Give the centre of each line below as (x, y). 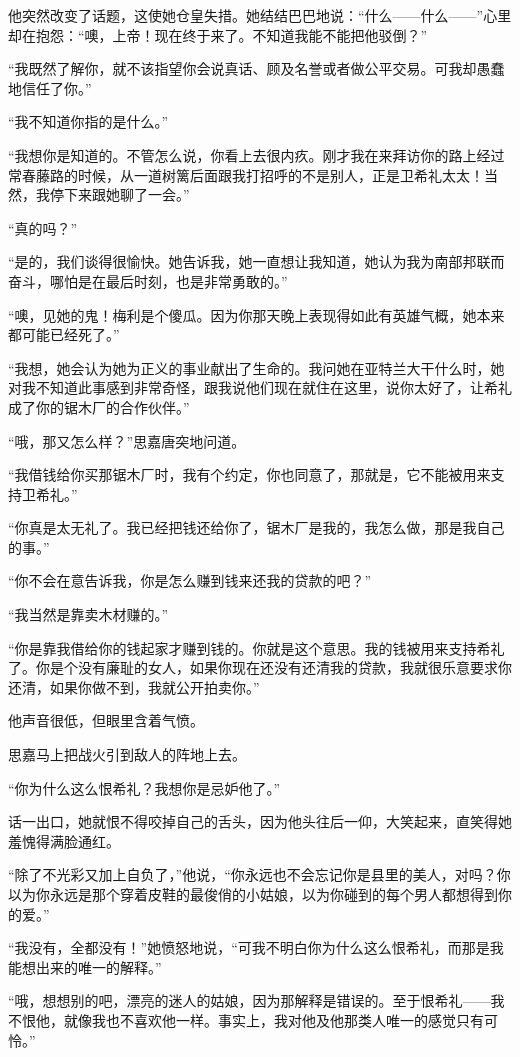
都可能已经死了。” (64, 334)
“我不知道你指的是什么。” (88, 121)
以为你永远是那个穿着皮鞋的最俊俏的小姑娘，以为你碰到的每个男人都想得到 (253, 894)
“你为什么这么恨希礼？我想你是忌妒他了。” (144, 787)
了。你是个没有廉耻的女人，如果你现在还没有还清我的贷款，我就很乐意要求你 (260, 667)
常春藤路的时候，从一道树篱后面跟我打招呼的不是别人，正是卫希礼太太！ (246, 174)
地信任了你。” (50, 87)
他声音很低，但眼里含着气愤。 (106, 720)
